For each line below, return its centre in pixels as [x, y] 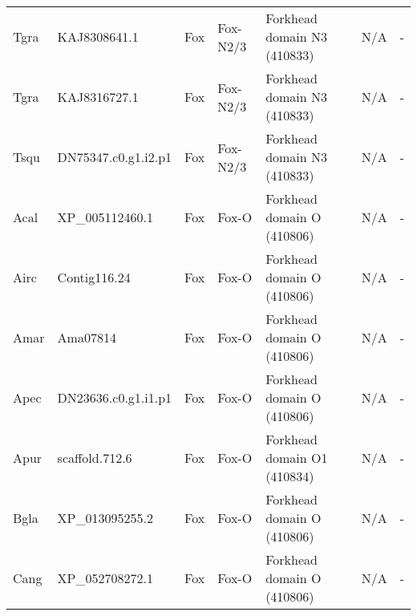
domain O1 [297, 458]
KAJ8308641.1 [98, 36]
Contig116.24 [94, 277]
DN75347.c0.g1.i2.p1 [115, 157]
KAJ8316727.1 [98, 97]
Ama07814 [87, 337]
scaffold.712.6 [95, 458]
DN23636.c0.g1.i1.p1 [115, 397]
